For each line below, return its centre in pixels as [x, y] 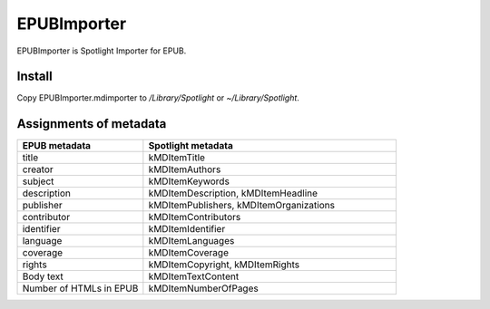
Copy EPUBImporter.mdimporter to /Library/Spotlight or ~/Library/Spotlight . [158, 98]
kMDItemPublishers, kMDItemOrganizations [242, 206]
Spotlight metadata [191, 146]
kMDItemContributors [195, 217]
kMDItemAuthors [185, 169]
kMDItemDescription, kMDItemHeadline [233, 193]
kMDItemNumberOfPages [203, 288]
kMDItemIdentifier [187, 229]
